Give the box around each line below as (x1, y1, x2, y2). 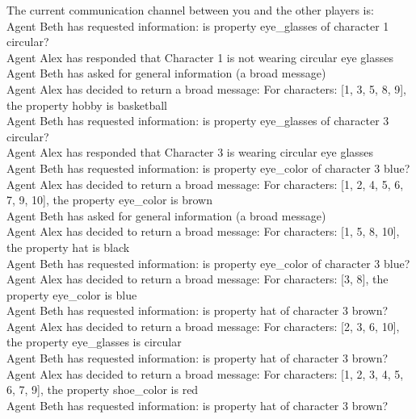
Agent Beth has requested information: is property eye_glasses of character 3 (6, 112, 389, 129)
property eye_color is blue (6, 286, 137, 303)
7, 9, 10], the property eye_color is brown (6, 191, 212, 208)
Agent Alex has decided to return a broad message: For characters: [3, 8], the (6, 270, 389, 287)
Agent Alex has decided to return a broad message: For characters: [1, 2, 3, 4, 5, (6, 365, 404, 382)
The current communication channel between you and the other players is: (6, 2, 374, 18)
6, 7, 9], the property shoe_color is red (6, 381, 199, 398)
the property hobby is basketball (6, 96, 167, 113)
